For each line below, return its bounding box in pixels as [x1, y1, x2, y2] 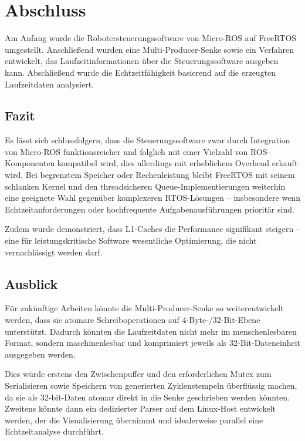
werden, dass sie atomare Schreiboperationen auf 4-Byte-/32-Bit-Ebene [5, 314, 260, 326]
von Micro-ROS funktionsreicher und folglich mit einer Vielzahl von [5, 145, 248, 157]
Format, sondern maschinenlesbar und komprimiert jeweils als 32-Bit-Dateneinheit [5, 336, 300, 349]
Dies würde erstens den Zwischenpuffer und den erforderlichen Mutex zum [5, 368, 272, 380]
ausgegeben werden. [5, 348, 76, 360]
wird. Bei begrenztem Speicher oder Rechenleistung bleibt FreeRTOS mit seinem [5, 169, 295, 181]
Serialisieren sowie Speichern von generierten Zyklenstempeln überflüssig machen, [5, 379, 297, 391]
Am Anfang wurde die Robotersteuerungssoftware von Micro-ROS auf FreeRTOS [5, 32, 297, 44]
